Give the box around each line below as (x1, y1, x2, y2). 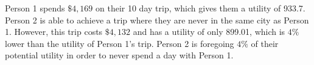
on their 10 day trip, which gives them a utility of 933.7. (96, 2, 305, 14)
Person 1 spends (5, 2, 65, 14)
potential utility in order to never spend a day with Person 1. (5, 49, 234, 61)
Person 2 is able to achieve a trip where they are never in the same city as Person (5, 13, 309, 26)
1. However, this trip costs (5, 25, 103, 38)
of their (251, 37, 279, 49)
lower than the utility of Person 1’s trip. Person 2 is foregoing (5, 37, 234, 49)
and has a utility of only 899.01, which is (133, 25, 285, 38)
